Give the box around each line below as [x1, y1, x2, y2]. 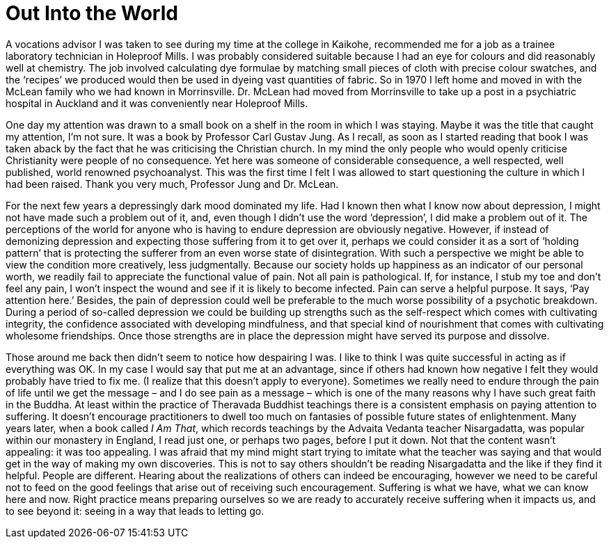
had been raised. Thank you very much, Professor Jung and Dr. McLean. [6, 177, 339, 190]
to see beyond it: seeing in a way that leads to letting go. [6, 504, 264, 517]
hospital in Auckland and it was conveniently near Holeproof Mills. [6, 97, 308, 109]
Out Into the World [6, 1, 178, 25]
